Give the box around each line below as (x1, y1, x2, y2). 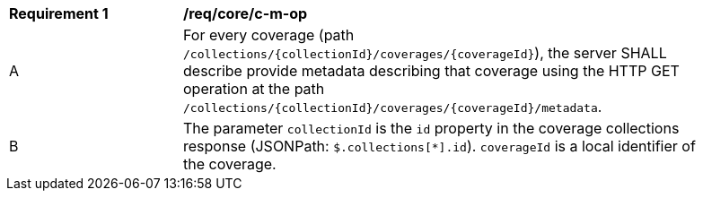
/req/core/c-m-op (183, 4, 308, 22)
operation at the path (183, 80, 325, 98)
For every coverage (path (183, 26, 355, 44)
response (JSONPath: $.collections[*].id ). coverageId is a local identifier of (183, 137, 696, 155)
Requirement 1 (9, 4, 109, 22)
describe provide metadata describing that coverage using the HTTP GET (183, 62, 680, 80)
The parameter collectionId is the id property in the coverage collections (183, 119, 680, 137)
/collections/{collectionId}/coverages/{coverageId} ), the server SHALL (183, 44, 667, 62)
